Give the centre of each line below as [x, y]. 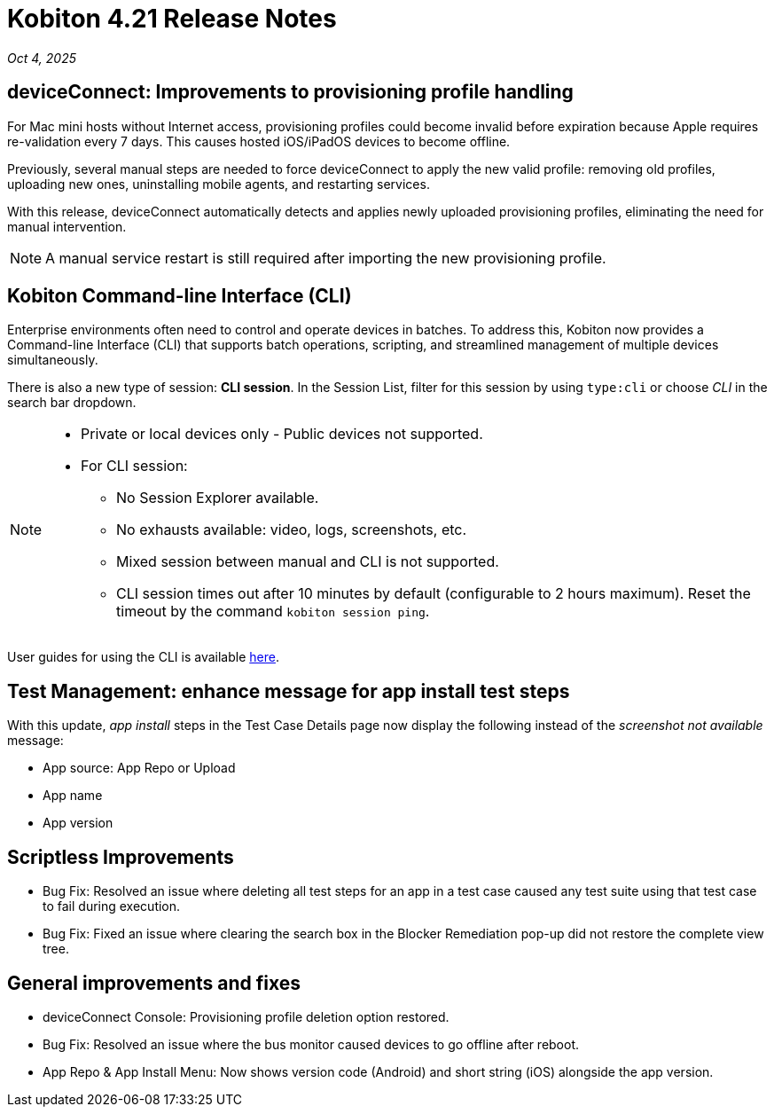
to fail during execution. [112, 906]
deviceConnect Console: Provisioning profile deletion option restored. [246, 1016]
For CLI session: [134, 466]
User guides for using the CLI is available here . [143, 657]
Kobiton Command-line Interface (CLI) [180, 296]
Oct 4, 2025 [42, 58]
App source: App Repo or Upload [139, 768]
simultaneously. [53, 360]
